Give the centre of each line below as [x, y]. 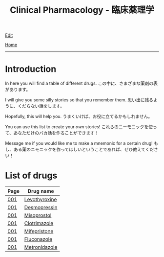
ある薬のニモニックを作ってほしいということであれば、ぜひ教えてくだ [84, 149]
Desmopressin [41, 208]
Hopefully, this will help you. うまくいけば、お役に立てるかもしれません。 [79, 117]
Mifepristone [39, 232]
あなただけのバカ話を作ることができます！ [56, 133]
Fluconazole [38, 239]
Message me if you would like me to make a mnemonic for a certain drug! [79, 143]
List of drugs [31, 175]
